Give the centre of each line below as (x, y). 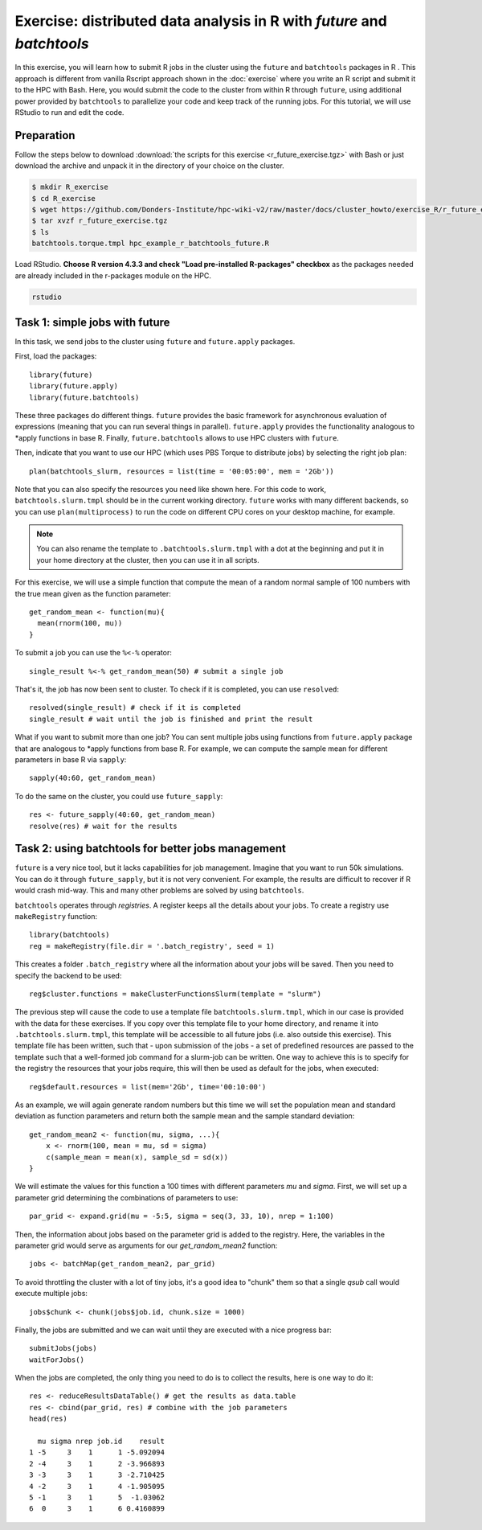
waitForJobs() (57, 1360)
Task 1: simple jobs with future (92, 322)
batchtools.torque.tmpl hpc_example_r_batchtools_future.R (150, 244)
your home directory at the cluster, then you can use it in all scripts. (148, 560)
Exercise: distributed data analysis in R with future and (201, 21)
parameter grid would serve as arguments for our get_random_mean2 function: (146, 1245)
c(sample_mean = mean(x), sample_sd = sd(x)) (137, 1157)
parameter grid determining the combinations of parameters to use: (127, 1197)
